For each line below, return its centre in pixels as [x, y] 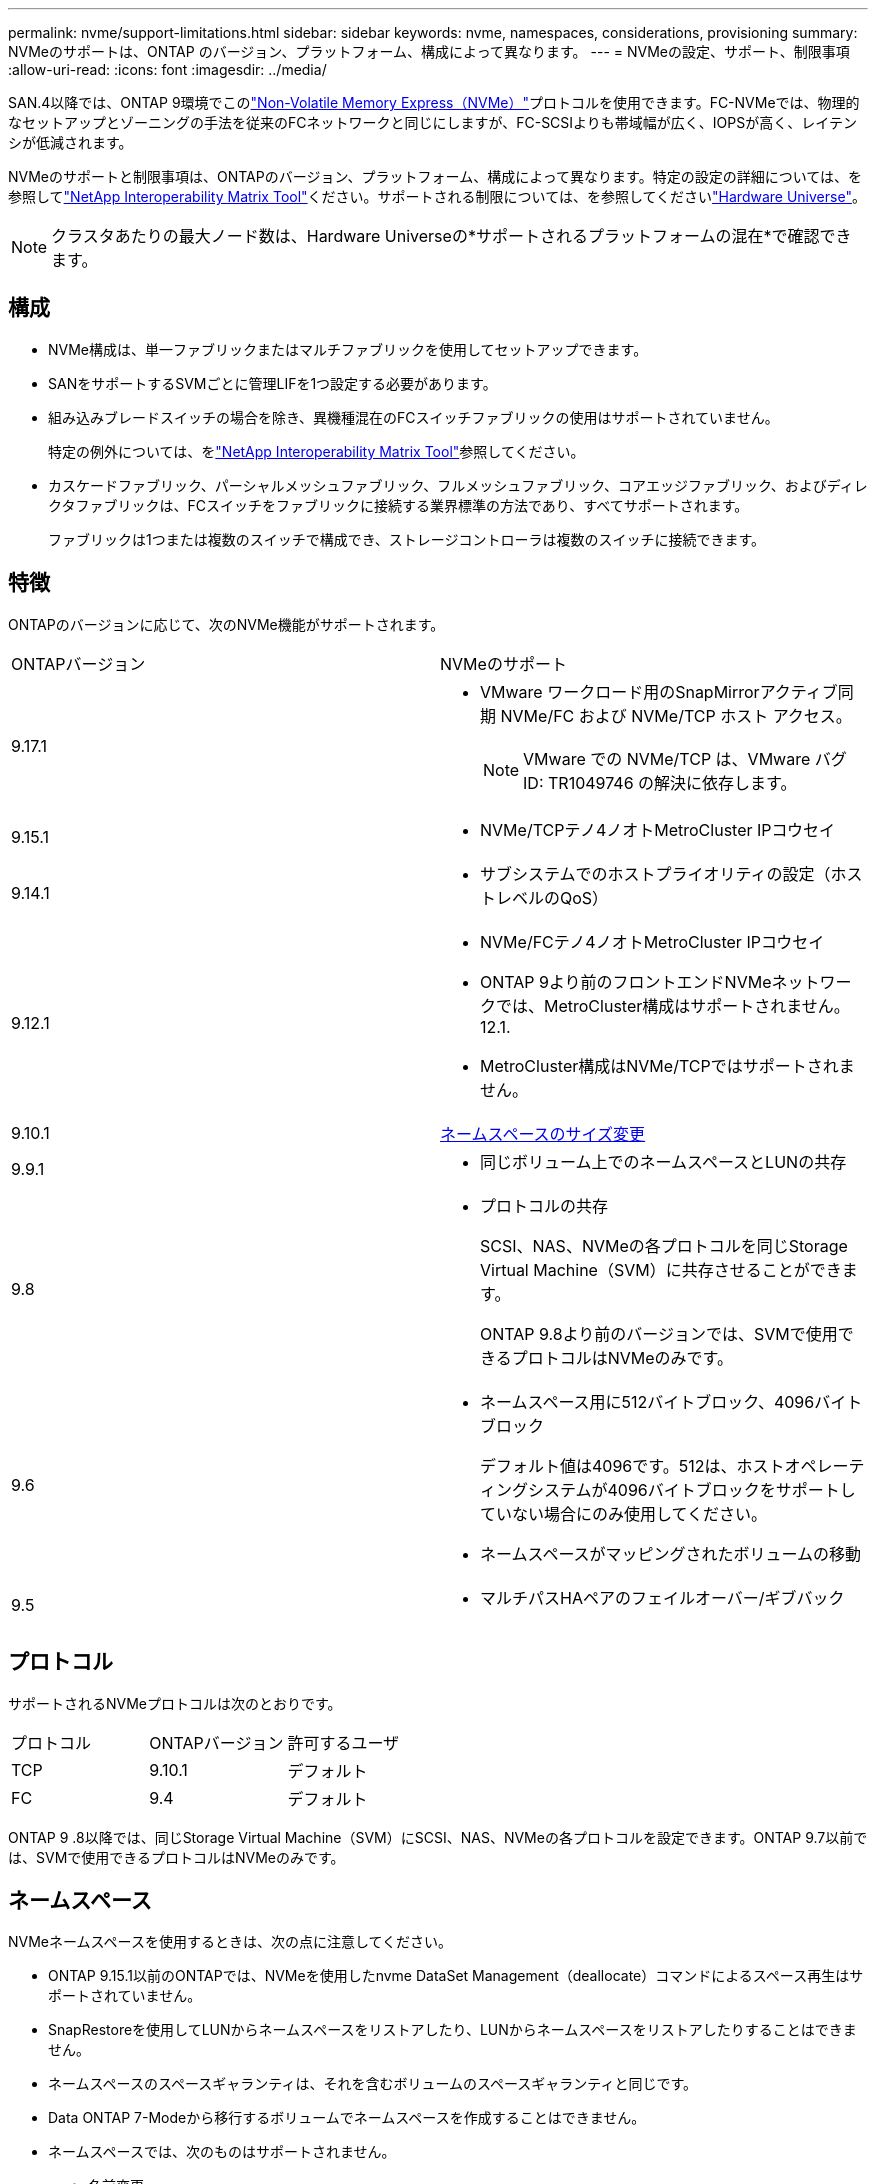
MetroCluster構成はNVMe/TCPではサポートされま [667, 1065]
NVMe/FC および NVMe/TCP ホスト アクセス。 [676, 715]
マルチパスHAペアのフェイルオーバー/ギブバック [662, 1597]
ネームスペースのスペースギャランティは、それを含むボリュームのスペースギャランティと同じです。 [373, 2084]
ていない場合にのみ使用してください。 [624, 1513]
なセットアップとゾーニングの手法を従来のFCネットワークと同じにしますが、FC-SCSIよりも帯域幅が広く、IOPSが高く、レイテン [432, 122]
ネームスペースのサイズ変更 [543, 1133]
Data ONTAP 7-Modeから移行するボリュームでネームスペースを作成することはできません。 [347, 2118]
